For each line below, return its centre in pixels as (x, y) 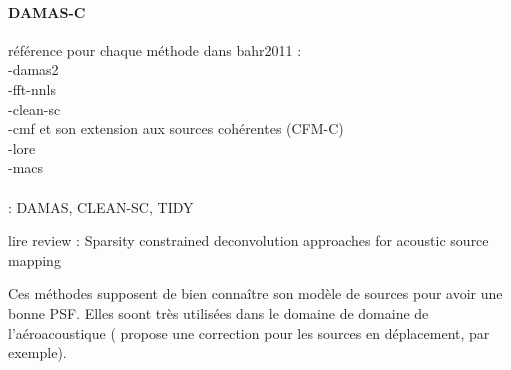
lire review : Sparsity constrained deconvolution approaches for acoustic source (248, 240)
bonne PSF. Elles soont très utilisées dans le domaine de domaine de (218, 312)
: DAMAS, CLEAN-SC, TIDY (101, 206)
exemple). (37, 352)
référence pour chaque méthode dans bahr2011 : (155, 49)
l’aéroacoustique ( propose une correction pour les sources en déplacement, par (249, 332)
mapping (34, 259)
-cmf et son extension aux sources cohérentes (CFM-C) (176, 128)
